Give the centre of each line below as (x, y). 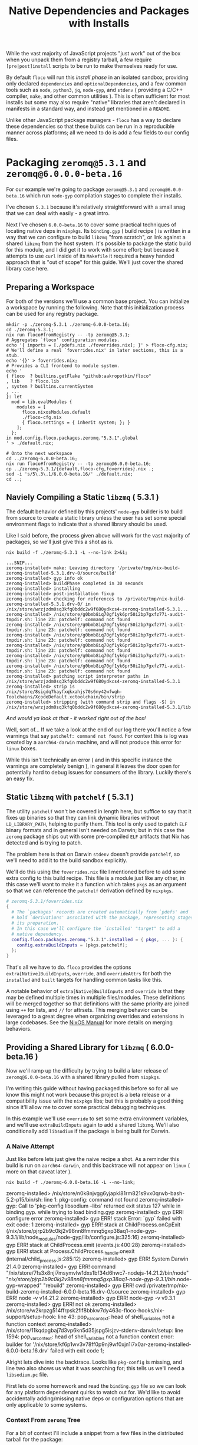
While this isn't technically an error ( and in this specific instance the (89, 760)
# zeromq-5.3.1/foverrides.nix (44, 901)
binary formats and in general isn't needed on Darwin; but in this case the (95, 830)
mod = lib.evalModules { (42, 402)
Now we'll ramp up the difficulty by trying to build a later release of (87, 1070)
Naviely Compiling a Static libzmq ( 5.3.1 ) (82, 497)
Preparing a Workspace (50, 287)
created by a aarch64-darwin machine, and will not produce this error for (94, 742)
